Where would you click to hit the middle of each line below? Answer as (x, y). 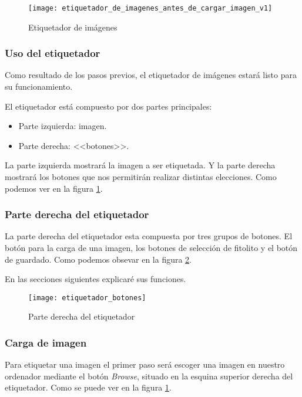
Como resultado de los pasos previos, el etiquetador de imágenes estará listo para (151, 75)
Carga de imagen (46, 342)
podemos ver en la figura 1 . (54, 188)
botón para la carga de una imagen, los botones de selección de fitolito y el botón (151, 248)
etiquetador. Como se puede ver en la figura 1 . (88, 387)
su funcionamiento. (39, 86)
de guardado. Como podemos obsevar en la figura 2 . (98, 259)
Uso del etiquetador (53, 53)
